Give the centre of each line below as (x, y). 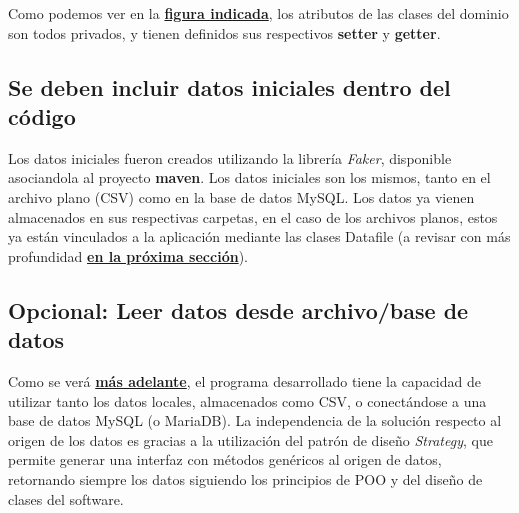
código (42, 115)
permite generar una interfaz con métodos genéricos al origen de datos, (225, 459)
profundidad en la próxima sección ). (128, 255)
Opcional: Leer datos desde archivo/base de (238, 309)
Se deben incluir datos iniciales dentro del (229, 86)
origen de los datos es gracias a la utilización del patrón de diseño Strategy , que (250, 439)
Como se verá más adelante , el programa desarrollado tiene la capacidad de (244, 380)
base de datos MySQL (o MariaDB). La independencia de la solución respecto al (255, 420)
